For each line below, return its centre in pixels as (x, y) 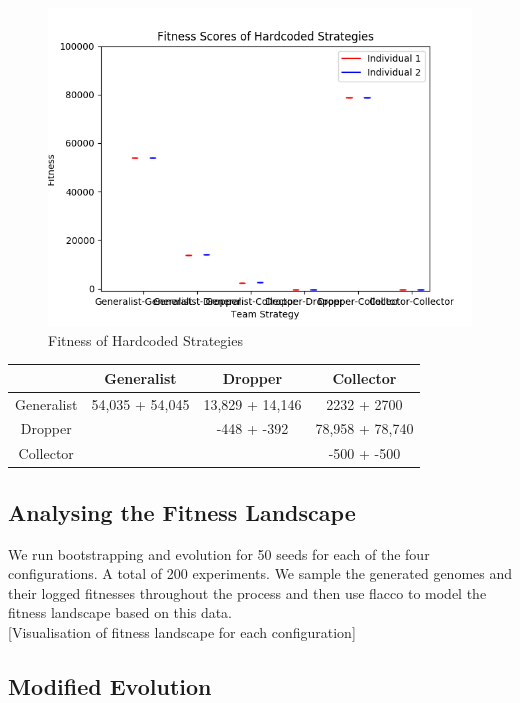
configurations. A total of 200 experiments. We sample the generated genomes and (260, 573)
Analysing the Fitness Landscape (182, 511)
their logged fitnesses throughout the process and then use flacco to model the (247, 592)
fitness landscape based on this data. (120, 612)
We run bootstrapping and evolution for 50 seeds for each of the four (219, 553)
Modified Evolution (110, 685)
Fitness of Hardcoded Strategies (145, 339)
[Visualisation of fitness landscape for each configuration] (182, 631)
